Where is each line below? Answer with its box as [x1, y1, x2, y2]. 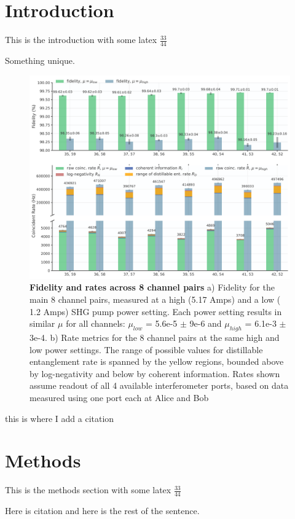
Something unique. [5, 53, 75, 66]
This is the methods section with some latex [5, 483, 171, 496]
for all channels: [66, 317, 125, 330]
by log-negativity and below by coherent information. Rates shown [29, 367, 280, 380]
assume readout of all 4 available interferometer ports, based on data [29, 379, 289, 392]
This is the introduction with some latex [5, 33, 157, 46]
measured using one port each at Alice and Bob [29, 391, 209, 404]
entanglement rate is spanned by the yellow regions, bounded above [29, 355, 284, 368]
